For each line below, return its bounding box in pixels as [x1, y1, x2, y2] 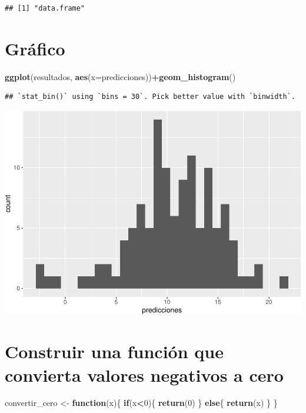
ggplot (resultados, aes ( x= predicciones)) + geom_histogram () [5, 70, 236, 82]
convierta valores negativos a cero [5, 362, 284, 386]
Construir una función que [5, 339, 224, 364]
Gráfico [5, 36, 65, 60]
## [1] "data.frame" [5, 4, 85, 12]
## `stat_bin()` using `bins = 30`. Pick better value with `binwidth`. [5, 92, 295, 101]
